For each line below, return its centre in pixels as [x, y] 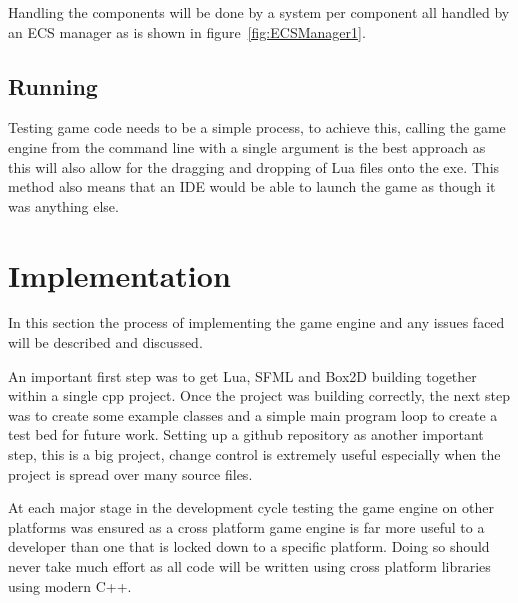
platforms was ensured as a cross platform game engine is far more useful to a [246, 526]
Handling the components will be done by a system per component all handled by [259, 12]
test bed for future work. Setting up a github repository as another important [246, 434]
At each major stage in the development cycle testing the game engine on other [251, 507]
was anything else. [63, 205]
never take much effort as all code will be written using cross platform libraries [249, 566]
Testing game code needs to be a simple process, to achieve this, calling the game [257, 127]
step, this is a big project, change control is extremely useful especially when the [254, 454]
